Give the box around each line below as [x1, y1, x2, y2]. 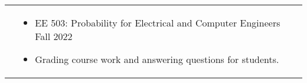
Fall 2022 [35, 29, 73, 43]
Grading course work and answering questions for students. [35, 52, 279, 66]
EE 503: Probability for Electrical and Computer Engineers [35, 16, 280, 29]
